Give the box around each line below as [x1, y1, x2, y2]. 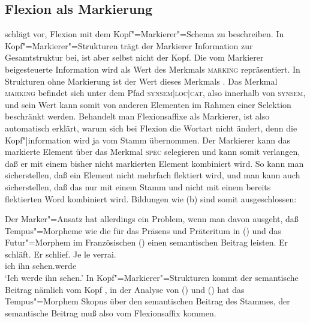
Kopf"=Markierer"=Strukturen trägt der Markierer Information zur [5, 39, 253, 52]
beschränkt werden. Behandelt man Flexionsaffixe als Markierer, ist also [5, 110, 270, 122]
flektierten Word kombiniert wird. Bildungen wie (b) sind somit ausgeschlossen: [5, 192, 297, 205]
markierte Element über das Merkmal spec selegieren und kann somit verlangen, [5, 145, 300, 158]
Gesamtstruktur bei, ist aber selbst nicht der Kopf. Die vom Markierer [5, 51, 264, 64]
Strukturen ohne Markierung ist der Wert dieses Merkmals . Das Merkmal [5, 74, 278, 87]
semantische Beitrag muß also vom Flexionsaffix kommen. [5, 306, 216, 319]
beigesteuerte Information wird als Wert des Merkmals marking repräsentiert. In [5, 62, 300, 75]
